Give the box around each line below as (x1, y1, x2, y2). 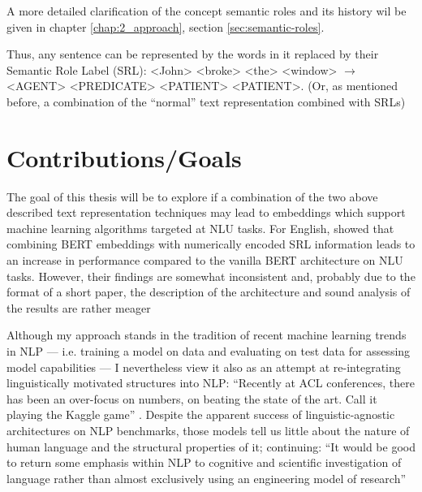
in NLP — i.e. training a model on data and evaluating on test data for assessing (6, 343, 411, 360)
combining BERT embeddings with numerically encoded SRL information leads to (6, 235, 416, 252)
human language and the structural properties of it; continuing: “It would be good (6, 438, 416, 455)
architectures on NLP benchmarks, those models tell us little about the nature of (6, 422, 410, 438)
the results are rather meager (6, 299, 151, 316)
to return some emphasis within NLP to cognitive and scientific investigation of (6, 454, 402, 471)
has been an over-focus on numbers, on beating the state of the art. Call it (6, 390, 377, 407)
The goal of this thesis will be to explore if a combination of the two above (6, 188, 378, 205)
